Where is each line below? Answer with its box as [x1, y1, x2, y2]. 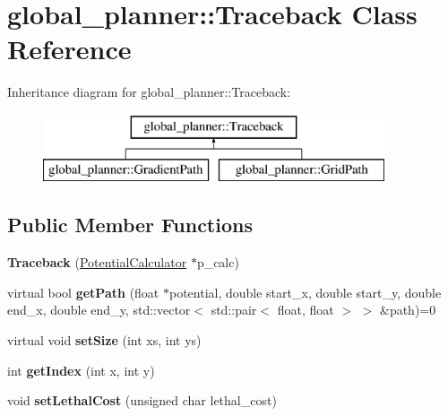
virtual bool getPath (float [7, 282, 159, 301]
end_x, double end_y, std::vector [7, 300, 191, 319]
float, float [277, 300, 334, 319]
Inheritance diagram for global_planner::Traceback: [7, 82, 291, 101]
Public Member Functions [7, 211, 253, 238]
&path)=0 [379, 300, 436, 319]
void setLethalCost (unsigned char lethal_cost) [7, 391, 277, 410]
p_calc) [196, 253, 239, 272]
